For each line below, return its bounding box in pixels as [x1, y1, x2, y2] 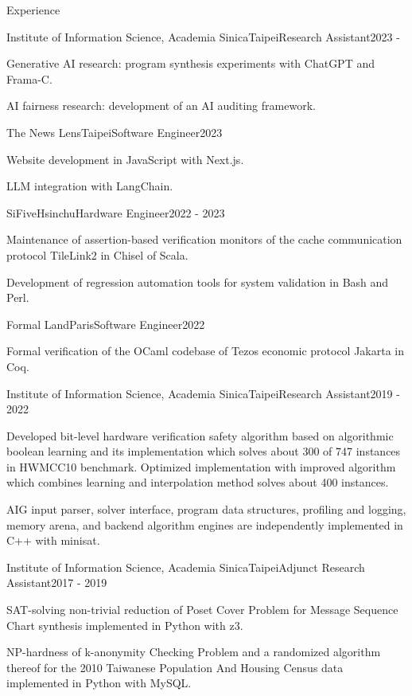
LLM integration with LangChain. [6, 178, 173, 194]
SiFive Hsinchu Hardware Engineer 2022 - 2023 [6, 204, 225, 221]
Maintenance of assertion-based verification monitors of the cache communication [6, 231, 402, 248]
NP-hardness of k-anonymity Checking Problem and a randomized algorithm [6, 643, 381, 660]
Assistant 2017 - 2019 [6, 574, 107, 591]
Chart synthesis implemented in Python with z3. [6, 616, 243, 633]
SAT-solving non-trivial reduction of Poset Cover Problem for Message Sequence [6, 601, 398, 618]
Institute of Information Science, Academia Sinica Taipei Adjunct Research [6, 558, 365, 575]
